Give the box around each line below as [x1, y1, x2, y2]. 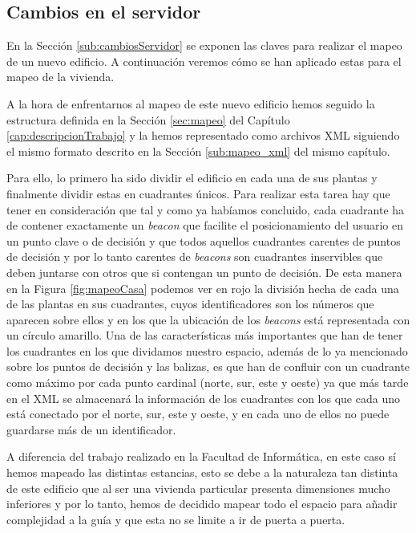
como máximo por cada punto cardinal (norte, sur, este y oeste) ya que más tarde [6, 374, 409, 391]
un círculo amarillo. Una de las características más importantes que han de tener [6, 327, 403, 344]
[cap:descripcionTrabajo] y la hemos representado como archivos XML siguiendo [6, 127, 400, 144]
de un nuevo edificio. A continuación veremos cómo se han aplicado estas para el [6, 52, 402, 69]
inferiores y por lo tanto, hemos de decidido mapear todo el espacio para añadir [6, 495, 398, 512]
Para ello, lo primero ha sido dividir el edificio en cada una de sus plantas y [6, 169, 378, 186]
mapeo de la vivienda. [6, 68, 115, 85]
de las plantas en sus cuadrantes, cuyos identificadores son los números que [6, 295, 374, 312]
